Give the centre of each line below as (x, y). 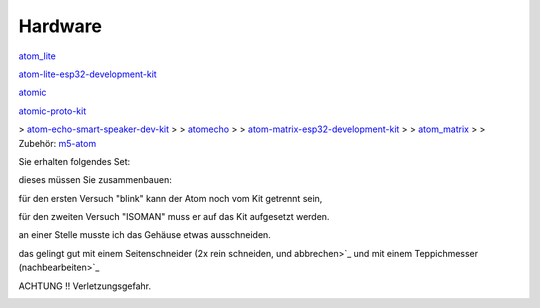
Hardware (60, 26)
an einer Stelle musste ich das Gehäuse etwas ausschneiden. (145, 235)
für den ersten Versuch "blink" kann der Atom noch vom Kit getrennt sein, (170, 198)
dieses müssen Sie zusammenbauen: (95, 180)
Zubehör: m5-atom (57, 143)
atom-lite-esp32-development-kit (87, 74)
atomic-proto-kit (52, 111)
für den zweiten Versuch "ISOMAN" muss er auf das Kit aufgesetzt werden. (174, 217)
